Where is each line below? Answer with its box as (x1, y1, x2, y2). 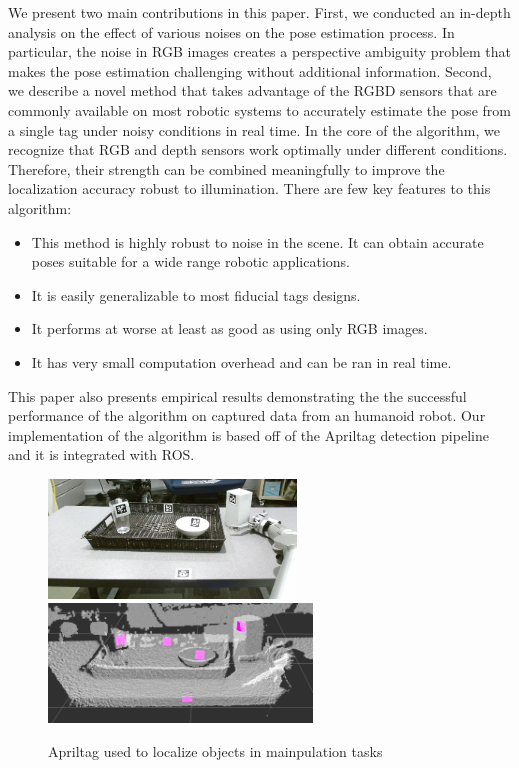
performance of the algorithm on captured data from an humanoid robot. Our (8, 405, 486, 426)
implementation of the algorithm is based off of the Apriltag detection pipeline (8, 424, 489, 445)
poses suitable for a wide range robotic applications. (31, 251, 350, 272)
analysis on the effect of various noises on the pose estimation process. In (8, 21, 455, 42)
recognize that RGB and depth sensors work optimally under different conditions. (8, 139, 508, 160)
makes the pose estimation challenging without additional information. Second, (8, 60, 492, 81)
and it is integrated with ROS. (8, 444, 195, 465)
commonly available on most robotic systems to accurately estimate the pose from (8, 99, 511, 120)
